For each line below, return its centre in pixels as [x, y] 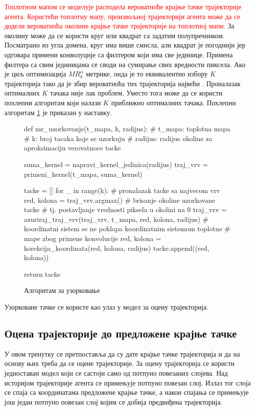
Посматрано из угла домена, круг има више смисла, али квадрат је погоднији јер [125, 45]
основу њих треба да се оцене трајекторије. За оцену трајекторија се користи [120, 363]
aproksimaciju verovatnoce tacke [72, 148]
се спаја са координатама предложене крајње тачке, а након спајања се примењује [127, 392]
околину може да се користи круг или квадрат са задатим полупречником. [115, 35]
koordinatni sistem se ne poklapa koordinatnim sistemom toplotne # [127, 229]
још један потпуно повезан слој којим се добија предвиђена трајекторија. [114, 401]
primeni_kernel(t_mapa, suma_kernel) [83, 174]
